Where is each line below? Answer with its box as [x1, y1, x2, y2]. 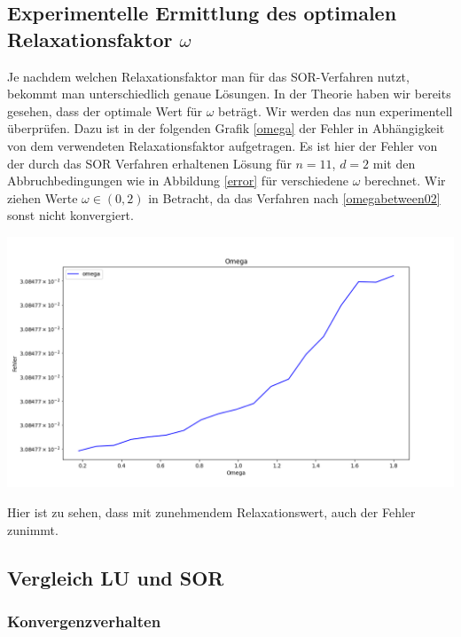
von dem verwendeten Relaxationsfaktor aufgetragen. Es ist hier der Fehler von [7, 136, 438, 154]
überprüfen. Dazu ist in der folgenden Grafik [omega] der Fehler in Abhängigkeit [7, 119, 445, 138]
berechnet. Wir [364, 171, 446, 190]
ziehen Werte [7, 188, 78, 207]
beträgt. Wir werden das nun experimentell [218, 101, 453, 120]
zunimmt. [7, 520, 59, 539]
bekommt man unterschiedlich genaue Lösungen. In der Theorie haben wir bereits [7, 84, 451, 103]
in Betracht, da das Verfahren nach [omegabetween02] [148, 188, 441, 207]
